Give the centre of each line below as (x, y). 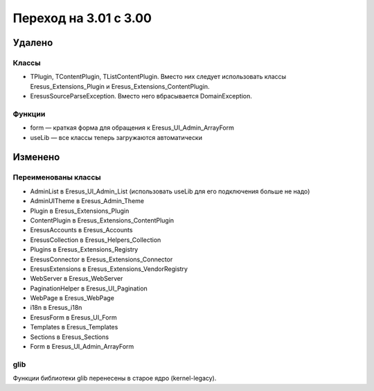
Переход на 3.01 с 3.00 (82, 18)
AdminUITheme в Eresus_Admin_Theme (87, 201)
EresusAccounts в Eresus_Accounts (81, 230)
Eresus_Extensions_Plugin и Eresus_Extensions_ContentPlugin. (120, 86)
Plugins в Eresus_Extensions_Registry (84, 250)
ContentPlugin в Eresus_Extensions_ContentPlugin (102, 220)
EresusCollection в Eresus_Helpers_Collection (96, 240)
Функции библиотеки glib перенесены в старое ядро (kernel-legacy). (115, 379)
